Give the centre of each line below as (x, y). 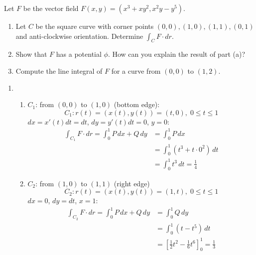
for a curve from (136, 70)
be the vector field (51, 8)
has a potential (79, 54)
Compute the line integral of (59, 70)
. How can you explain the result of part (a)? (176, 54)
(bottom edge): (137, 104)
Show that (31, 54)
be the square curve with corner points (95, 26)
